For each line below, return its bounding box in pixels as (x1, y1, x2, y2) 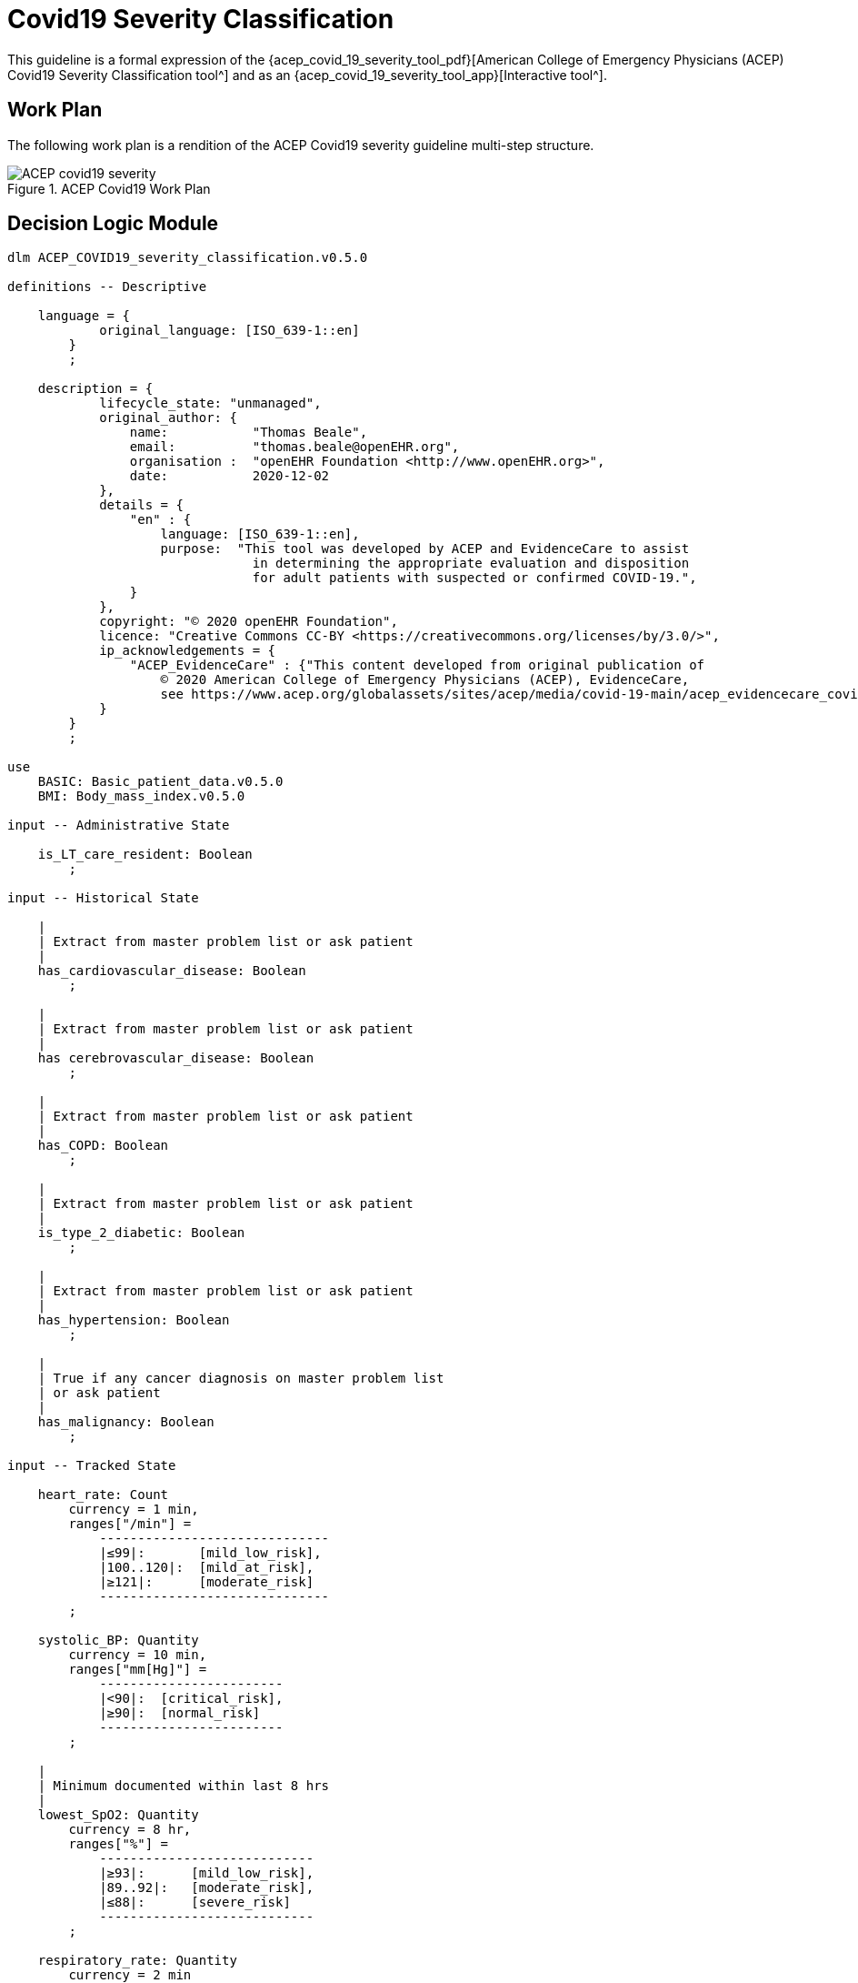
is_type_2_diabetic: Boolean (37, 1225, 245, 1241)
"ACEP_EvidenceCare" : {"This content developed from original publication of (129, 658, 705, 673)
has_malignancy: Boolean (37, 1414, 214, 1430)
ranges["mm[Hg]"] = (68, 1662, 207, 1677)
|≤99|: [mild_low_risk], (99, 1545, 322, 1561)
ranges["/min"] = (68, 1516, 192, 1532)
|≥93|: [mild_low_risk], (99, 1866, 314, 1881)
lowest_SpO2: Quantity (37, 1807, 199, 1823)
